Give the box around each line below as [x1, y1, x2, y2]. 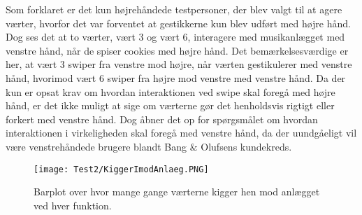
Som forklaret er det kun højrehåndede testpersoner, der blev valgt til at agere [6, 2, 342, 16]
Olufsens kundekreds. [201, 139, 292, 153]
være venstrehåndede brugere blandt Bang [6, 139, 187, 153]
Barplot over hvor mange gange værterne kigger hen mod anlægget [34, 184, 320, 199]
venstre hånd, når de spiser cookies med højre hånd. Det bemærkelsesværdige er [6, 43, 349, 57]
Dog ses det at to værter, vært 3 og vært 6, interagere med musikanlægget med [6, 29, 345, 44]
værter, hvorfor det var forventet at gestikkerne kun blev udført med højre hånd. [6, 15, 351, 30]
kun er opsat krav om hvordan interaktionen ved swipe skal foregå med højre [6, 84, 335, 99]
